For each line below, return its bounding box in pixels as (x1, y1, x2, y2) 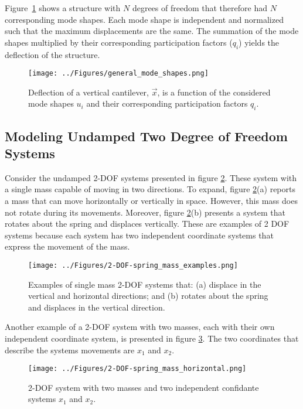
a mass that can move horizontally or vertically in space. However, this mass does (5, 195, 298, 206)
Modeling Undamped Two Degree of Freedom (5, 127, 288, 145)
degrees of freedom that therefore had (132, 2, 267, 13)
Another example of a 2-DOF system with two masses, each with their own (5, 321, 275, 333)
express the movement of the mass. (5, 240, 130, 253)
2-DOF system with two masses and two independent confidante (28, 381, 259, 393)
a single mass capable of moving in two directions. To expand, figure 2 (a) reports (5, 183, 295, 195)
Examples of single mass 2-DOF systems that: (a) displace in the (28, 278, 261, 290)
